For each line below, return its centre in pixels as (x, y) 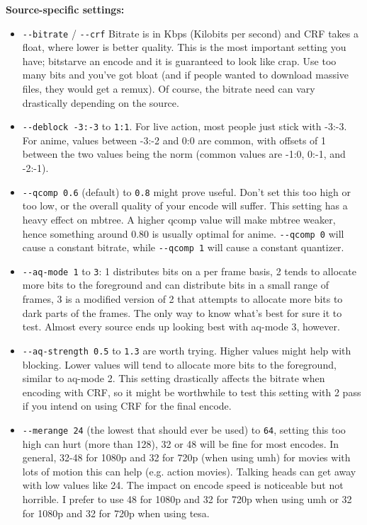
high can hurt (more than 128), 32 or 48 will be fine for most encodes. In (181, 443)
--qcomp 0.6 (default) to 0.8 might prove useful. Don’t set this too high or (186, 191)
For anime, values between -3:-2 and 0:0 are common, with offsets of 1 (174, 140)
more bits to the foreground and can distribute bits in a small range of (175, 285)
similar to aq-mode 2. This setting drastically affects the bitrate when (174, 378)
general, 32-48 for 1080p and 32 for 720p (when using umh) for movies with (186, 457)
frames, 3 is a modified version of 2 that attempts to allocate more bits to (182, 299)
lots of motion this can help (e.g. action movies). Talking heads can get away (189, 471)
